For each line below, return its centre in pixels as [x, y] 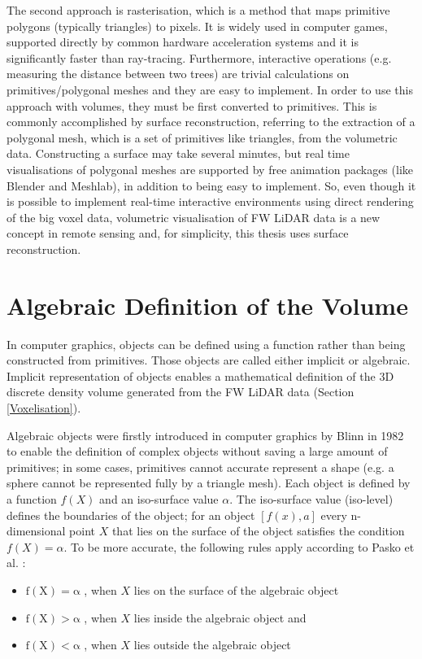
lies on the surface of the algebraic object [236, 589]
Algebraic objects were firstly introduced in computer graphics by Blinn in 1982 [205, 435]
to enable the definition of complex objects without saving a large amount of [197, 451]
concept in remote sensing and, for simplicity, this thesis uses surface [178, 233]
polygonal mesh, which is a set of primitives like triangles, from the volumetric [202, 137]
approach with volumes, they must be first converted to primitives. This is [192, 105]
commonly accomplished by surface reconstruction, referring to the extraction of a [211, 122]
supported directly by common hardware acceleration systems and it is [183, 42]
